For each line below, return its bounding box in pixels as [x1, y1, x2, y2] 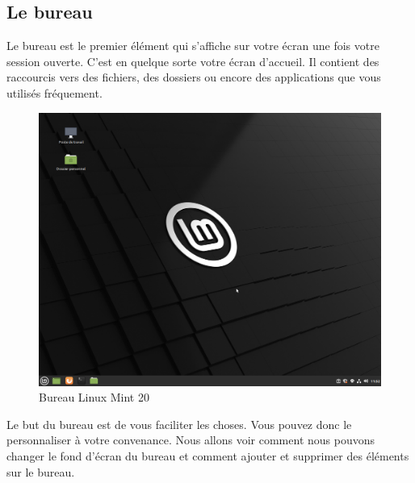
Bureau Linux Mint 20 [39, 389, 149, 406]
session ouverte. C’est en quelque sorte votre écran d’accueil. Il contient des [6, 52, 379, 69]
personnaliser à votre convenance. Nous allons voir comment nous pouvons [6, 431, 375, 448]
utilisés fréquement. [6, 84, 103, 101]
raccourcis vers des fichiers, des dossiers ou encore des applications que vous [6, 69, 381, 85]
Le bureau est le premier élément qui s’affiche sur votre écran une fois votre [6, 37, 379, 54]
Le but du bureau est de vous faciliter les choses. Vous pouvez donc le [6, 415, 352, 432]
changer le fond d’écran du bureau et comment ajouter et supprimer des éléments [6, 448, 409, 464]
